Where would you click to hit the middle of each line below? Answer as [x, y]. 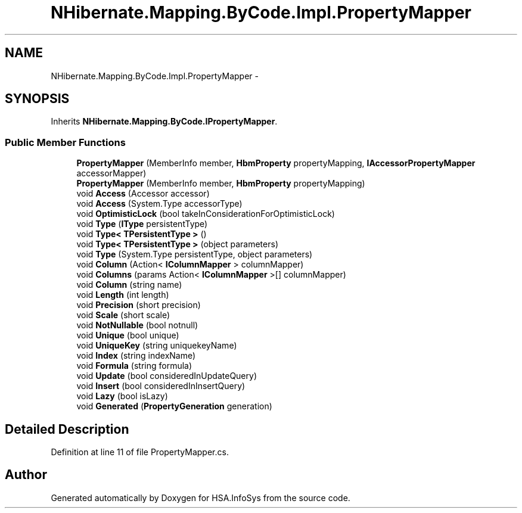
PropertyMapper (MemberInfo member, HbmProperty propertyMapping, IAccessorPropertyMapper [276, 163]
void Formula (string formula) [134, 366]
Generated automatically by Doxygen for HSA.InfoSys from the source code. [201, 498]
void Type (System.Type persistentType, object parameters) [195, 254]
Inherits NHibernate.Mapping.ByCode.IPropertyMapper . [164, 122]
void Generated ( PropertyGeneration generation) [174, 406]
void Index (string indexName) [136, 356]
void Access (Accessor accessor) [143, 194]
